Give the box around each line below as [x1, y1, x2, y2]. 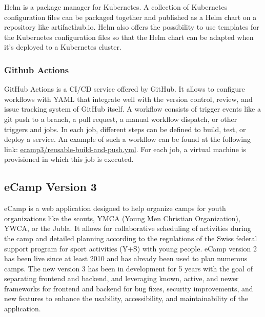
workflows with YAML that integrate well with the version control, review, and [4, 93, 253, 104]
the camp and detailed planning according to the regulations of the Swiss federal [4, 233, 257, 243]
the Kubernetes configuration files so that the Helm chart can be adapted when [4, 31, 254, 42]
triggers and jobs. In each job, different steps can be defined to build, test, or [4, 123, 246, 134]
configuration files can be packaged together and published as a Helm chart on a [4, 11, 257, 22]
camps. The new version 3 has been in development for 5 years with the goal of [4, 263, 253, 273]
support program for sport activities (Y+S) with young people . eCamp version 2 [4, 243, 257, 253]
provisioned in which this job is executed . [4, 154, 134, 164]
